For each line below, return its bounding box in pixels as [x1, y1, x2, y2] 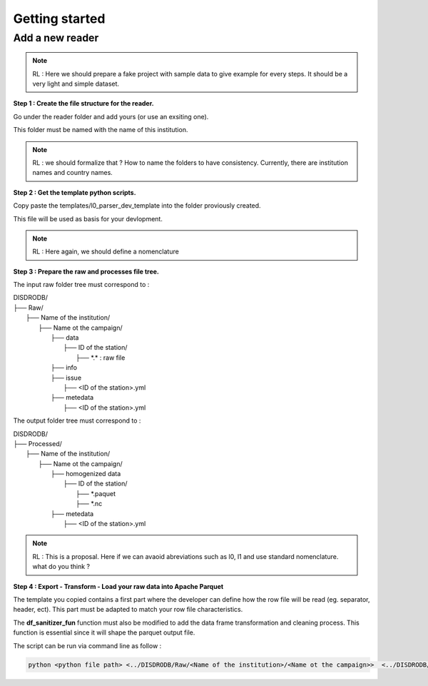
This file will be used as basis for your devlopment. [13, 214, 163, 223]
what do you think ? [32, 563, 91, 571]
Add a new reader [13, 31, 99, 44]
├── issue [51, 373, 82, 382]
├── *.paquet [76, 489, 116, 498]
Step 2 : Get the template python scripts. [13, 188, 136, 196]
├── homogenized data [51, 470, 121, 478]
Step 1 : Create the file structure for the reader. [13, 99, 154, 108]
